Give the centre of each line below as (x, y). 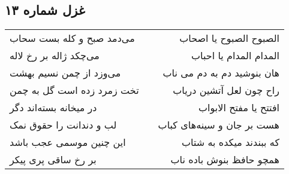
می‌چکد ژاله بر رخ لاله (55, 56)
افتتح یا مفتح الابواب (239, 108)
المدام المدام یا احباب (235, 56)
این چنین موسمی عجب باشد (68, 142)
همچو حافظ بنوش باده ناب (225, 160)
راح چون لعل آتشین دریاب (226, 90)
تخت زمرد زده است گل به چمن (74, 90)
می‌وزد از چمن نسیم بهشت (65, 73)
